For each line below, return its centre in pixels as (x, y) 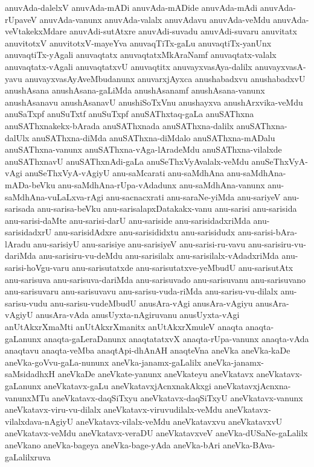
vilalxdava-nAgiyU (39, 421)
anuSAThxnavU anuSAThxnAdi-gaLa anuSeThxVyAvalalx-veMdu (127, 161)
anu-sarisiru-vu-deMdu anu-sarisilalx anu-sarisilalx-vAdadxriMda (159, 256)
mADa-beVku (30, 184)
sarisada (20, 208)
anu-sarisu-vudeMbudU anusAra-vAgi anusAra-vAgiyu (152, 303)
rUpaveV (21, 19)
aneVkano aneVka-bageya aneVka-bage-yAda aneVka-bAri (113, 444)
